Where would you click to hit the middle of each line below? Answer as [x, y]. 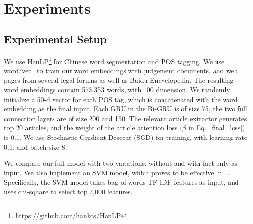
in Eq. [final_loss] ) [217, 128]
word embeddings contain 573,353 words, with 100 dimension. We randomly [117, 90]
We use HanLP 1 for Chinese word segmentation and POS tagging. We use [114, 60]
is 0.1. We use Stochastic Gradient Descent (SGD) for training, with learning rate [126, 137]
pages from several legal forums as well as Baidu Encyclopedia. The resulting [119, 80]
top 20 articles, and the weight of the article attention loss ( [93, 128]
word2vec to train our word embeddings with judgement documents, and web [121, 70]
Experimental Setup [55, 39]
